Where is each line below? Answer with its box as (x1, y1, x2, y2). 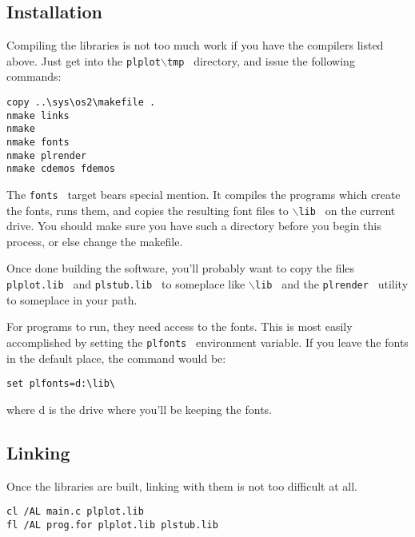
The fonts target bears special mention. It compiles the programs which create (6, 185, 401, 202)
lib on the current (298, 201, 396, 218)
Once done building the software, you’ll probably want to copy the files (6, 260, 355, 276)
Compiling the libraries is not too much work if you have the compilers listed (6, 37, 384, 54)
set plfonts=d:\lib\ (6, 378, 116, 390)
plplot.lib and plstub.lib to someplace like (6, 276, 245, 292)
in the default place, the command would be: (6, 349, 226, 366)
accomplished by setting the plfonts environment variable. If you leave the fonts (6, 333, 409, 350)
